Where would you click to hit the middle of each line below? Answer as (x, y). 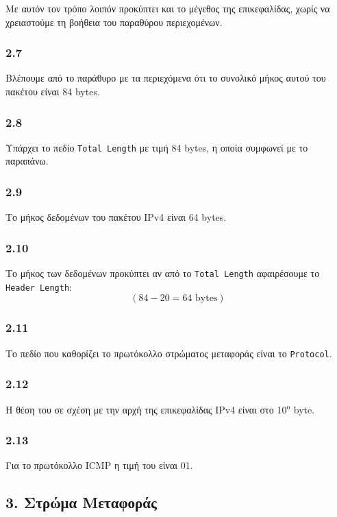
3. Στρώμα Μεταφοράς (81, 502)
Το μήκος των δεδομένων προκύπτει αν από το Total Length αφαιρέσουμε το (163, 273)
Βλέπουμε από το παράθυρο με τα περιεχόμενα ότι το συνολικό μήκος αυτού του (166, 78)
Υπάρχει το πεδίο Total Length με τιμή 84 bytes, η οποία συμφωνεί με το (157, 147)
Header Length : (39, 286)
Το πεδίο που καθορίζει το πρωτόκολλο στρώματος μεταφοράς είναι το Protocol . (169, 353)
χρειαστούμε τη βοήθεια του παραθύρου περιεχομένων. (114, 22)
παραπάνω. (27, 161)
